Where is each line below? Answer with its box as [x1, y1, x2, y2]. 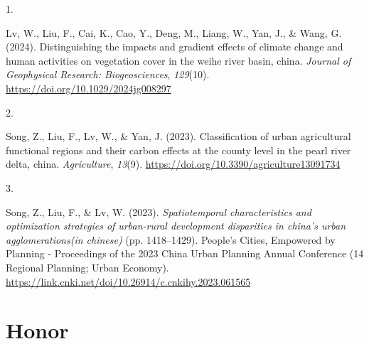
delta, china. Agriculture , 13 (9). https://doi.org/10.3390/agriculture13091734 [6, 156, 341, 171]
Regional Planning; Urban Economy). [6, 259, 169, 274]
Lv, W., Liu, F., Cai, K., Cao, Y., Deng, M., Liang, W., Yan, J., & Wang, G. [6, 25, 342, 40]
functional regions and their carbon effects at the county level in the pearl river [6, 142, 351, 157]
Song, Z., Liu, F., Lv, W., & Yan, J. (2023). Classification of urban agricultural [6, 129, 351, 144]
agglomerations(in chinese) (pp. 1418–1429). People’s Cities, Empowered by [6, 232, 336, 247]
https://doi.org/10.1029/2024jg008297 [6, 80, 171, 95]
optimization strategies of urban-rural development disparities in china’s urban [6, 218, 346, 233]
